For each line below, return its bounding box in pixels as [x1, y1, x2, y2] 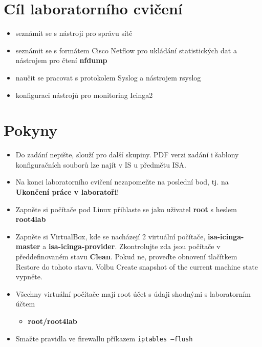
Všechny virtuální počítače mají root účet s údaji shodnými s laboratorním [15, 288, 251, 299]
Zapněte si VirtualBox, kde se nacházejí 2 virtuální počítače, [15, 231, 206, 241]
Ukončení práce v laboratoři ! [15, 187, 119, 197]
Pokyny [4, 119, 58, 140]
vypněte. [15, 271, 42, 282]
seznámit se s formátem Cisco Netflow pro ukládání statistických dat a [15, 45, 237, 55]
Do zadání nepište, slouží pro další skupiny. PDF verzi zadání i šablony [15, 149, 239, 160]
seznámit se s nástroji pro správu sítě [15, 28, 133, 38]
